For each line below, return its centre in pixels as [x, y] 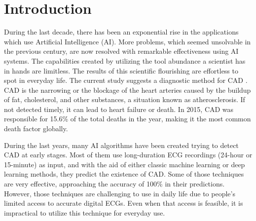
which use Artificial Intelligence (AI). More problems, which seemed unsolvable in [128, 41]
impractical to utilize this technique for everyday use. [85, 212]
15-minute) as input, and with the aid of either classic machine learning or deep [125, 164]
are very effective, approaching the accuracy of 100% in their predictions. [114, 184]
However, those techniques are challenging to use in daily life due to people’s [120, 193]
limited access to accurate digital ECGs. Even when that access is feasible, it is [124, 203]
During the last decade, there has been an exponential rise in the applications [121, 32]
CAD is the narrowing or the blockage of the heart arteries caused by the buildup [128, 90]
